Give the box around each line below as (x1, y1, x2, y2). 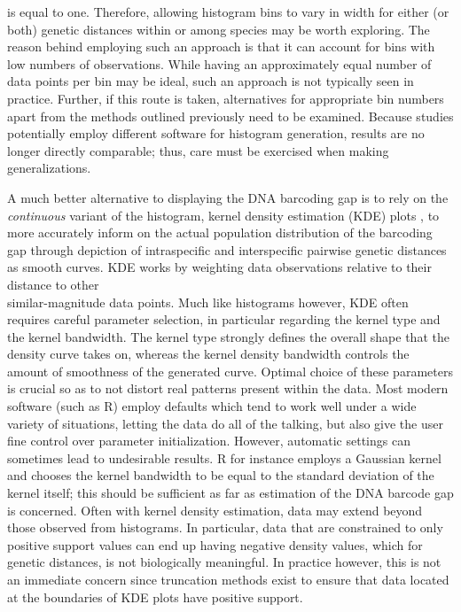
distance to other (7, 275, 99, 293)
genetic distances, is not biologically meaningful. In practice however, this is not (7, 553, 441, 571)
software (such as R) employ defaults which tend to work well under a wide (7, 397, 417, 415)
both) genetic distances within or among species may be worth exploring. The (7, 19, 430, 38)
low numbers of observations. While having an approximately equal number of (7, 54, 432, 73)
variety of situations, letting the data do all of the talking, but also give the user (7, 414, 443, 432)
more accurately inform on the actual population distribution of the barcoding (7, 223, 433, 242)
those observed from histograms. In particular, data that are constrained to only (7, 518, 443, 537)
